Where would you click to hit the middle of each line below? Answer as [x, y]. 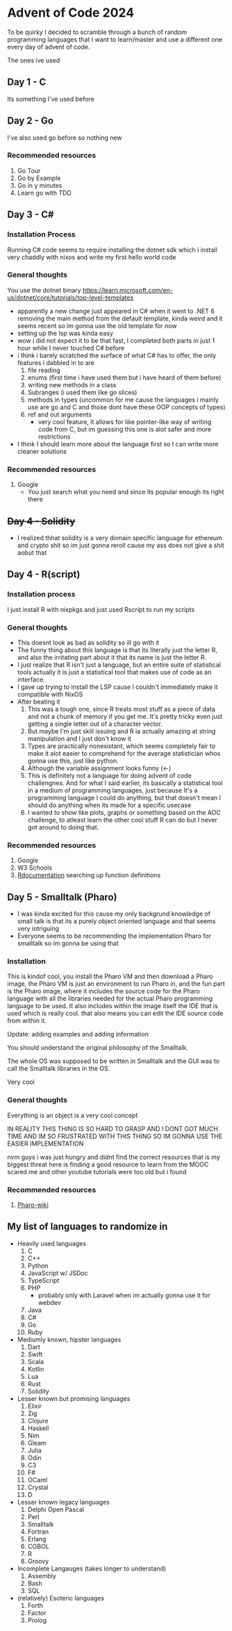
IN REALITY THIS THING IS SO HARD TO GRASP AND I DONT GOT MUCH [113, 1128]
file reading [44, 370]
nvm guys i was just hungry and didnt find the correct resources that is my [114, 1157]
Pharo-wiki [33, 1205]
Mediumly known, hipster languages [69, 1339]
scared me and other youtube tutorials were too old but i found [97, 1171]
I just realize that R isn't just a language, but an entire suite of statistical [119, 665]
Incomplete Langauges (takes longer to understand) [92, 1568]
